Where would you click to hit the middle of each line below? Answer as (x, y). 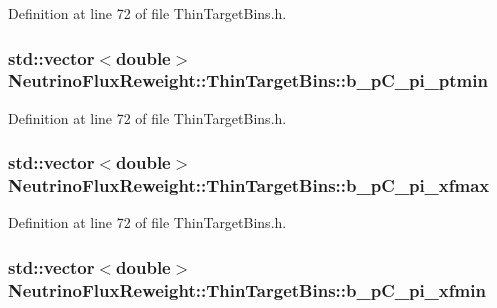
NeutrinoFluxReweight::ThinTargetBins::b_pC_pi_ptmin (248, 80)
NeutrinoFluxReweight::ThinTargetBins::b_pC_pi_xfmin (247, 289)
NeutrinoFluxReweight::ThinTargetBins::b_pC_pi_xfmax (249, 185)
